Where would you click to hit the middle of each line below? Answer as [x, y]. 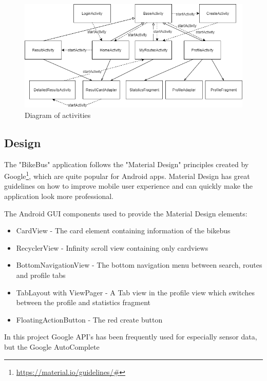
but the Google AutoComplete [52, 346]
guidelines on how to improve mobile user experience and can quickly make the [129, 186]
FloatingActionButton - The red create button [89, 319]
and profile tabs [41, 275]
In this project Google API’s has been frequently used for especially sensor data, [131, 337]
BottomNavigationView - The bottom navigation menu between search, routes [139, 265]
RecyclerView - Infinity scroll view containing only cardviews [112, 247]
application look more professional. [59, 196]
